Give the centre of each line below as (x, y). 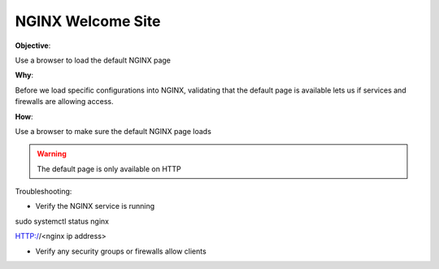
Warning (52, 154)
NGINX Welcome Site (88, 21)
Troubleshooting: (43, 192)
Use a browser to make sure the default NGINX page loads (113, 131)
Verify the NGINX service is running (95, 206)
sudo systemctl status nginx (62, 221)
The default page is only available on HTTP (109, 169)
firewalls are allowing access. (64, 102)
